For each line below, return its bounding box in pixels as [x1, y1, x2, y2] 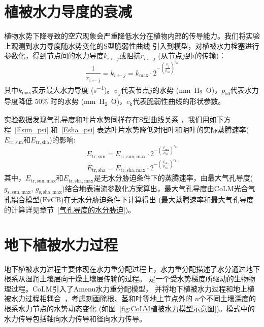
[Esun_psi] [15, 124, 49, 135]
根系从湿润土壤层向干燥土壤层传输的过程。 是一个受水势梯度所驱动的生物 [4, 273, 248, 284]
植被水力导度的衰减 [4, 1, 133, 22]
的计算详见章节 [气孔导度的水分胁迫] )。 [4, 204, 136, 214]
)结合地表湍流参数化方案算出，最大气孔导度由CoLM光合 [62, 183, 248, 193]
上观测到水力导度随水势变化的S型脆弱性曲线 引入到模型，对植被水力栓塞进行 [4, 40, 259, 51]
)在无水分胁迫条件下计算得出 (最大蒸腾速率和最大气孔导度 [61, 194, 254, 205]
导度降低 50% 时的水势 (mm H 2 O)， [4, 96, 127, 108]
